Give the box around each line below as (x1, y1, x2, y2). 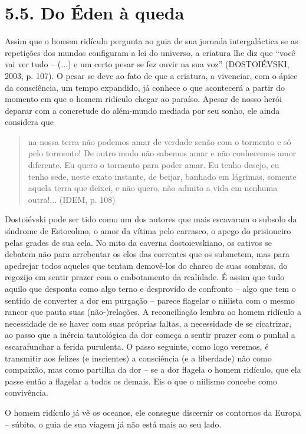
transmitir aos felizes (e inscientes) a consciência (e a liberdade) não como (5, 351, 272, 364)
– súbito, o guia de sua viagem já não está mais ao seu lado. (5, 417, 222, 430)
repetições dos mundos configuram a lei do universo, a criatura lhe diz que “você (5, 46, 295, 58)
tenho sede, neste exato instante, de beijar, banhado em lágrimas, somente (28, 170, 297, 182)
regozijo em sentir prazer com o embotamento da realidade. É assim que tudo (5, 271, 285, 283)
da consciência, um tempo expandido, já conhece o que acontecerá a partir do (5, 81, 285, 93)
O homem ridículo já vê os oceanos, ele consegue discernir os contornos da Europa (5, 406, 301, 418)
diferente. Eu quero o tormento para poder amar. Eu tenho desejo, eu (28, 159, 279, 171)
